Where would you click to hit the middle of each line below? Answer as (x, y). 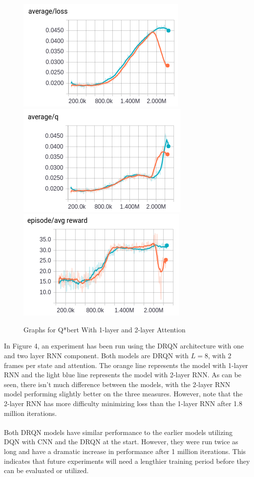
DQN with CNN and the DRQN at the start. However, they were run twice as (121, 442)
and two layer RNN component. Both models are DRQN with (96, 355)
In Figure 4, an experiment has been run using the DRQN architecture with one (124, 346)
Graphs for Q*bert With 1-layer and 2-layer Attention (105, 329)
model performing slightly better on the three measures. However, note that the (123, 394)
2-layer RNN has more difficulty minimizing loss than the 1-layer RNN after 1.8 (123, 403)
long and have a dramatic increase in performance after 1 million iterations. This (125, 451)
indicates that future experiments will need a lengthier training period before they (127, 461)
